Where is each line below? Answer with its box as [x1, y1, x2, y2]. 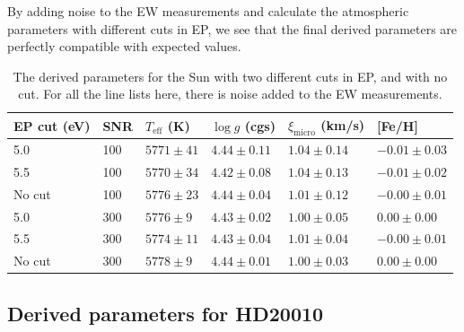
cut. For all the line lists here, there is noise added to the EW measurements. [18, 84, 442, 103]
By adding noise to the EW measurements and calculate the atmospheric [7, 2, 409, 20]
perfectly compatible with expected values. [7, 37, 241, 56]
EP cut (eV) [13, 116, 91, 135]
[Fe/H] [377, 116, 418, 135]
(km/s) [320, 115, 365, 134]
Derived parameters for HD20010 [7, 299, 324, 327]
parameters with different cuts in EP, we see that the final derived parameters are [7, 19, 458, 38]
